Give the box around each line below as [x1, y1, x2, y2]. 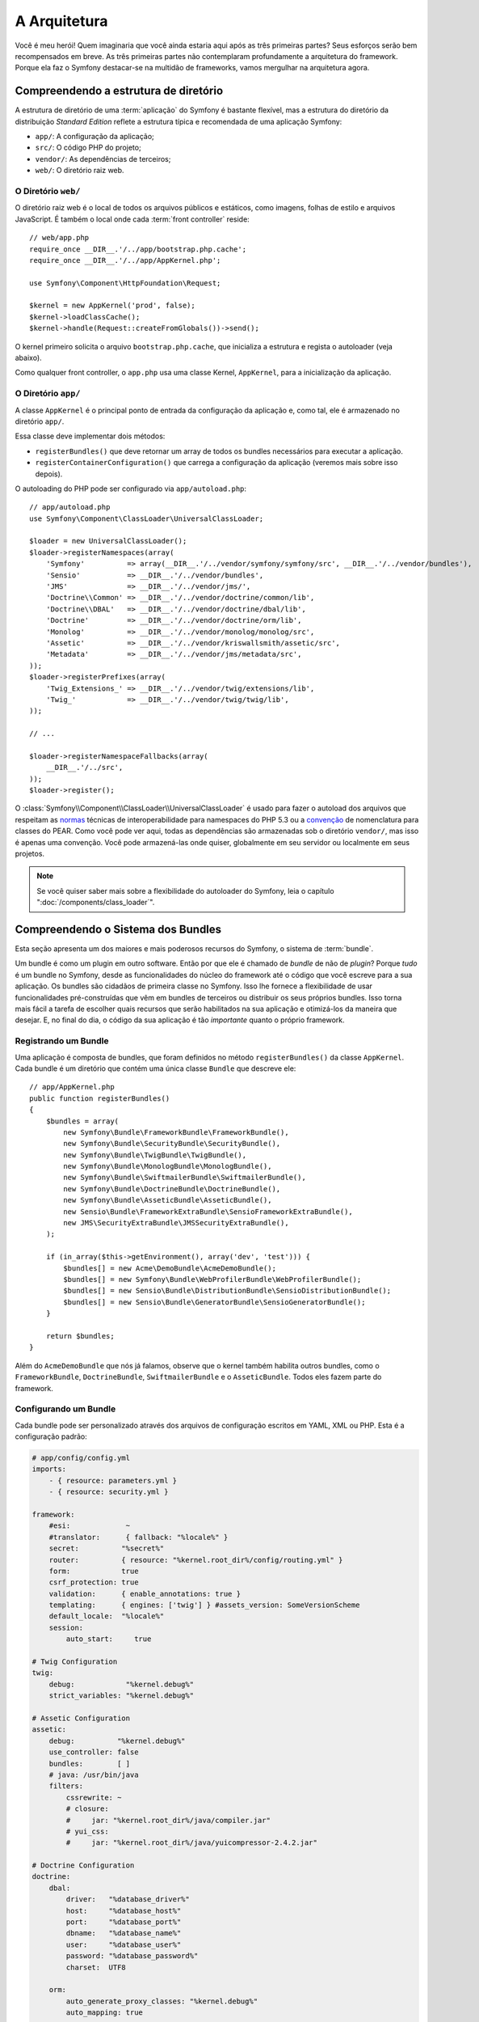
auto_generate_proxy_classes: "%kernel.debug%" [65, 1996, 258, 2006]
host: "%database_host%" [65, 1906, 182, 1915]
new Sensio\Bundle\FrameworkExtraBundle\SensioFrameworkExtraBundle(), [63, 1207, 353, 1216]
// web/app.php [29, 233, 90, 243]
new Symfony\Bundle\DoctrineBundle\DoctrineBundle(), [63, 1184, 281, 1193]
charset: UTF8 [65, 1962, 127, 1972]
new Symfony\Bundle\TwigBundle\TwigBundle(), [63, 1150, 246, 1160]
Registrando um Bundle [15, 1035, 109, 1047]
